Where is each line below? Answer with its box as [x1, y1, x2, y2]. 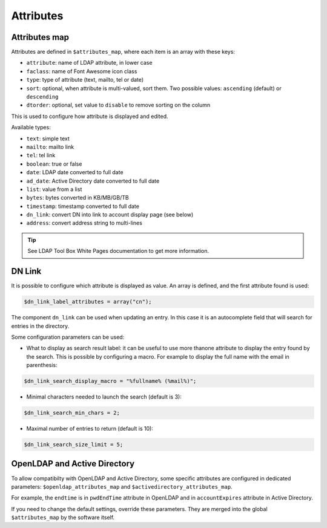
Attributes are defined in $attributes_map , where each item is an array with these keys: [11, 48, 236, 56]
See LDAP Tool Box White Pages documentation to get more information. [27, 247, 210, 255]
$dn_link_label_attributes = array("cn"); [24, 298, 152, 305]
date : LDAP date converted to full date [26, 169, 124, 176]
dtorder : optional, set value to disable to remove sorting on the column [26, 102, 211, 109]
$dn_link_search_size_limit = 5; [24, 442, 124, 448]
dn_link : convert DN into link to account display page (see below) [26, 211, 194, 218]
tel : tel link [26, 152, 56, 159]
